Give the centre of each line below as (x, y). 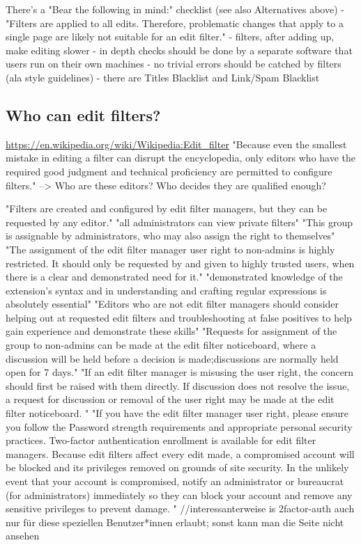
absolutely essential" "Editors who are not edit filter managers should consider (172, 304)
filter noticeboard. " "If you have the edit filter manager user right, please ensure (177, 413)
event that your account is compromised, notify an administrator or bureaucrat (175, 481)
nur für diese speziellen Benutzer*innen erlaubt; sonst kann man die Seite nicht (175, 522)
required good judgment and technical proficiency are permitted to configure (169, 171)
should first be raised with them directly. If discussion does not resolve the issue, (178, 385)
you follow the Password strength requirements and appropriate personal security (179, 426)
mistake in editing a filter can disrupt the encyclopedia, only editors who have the (181, 158)
